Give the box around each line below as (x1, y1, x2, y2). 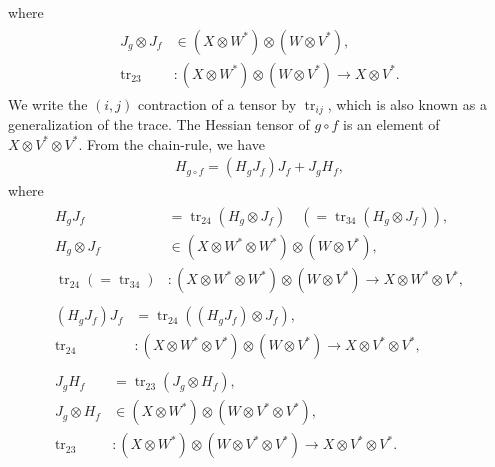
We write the (8, 93, 88, 114)
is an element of (343, 114, 440, 135)
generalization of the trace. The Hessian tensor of (8, 114, 310, 135)
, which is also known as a (327, 93, 487, 114)
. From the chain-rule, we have (78, 133, 265, 154)
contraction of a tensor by (138, 93, 297, 114)
